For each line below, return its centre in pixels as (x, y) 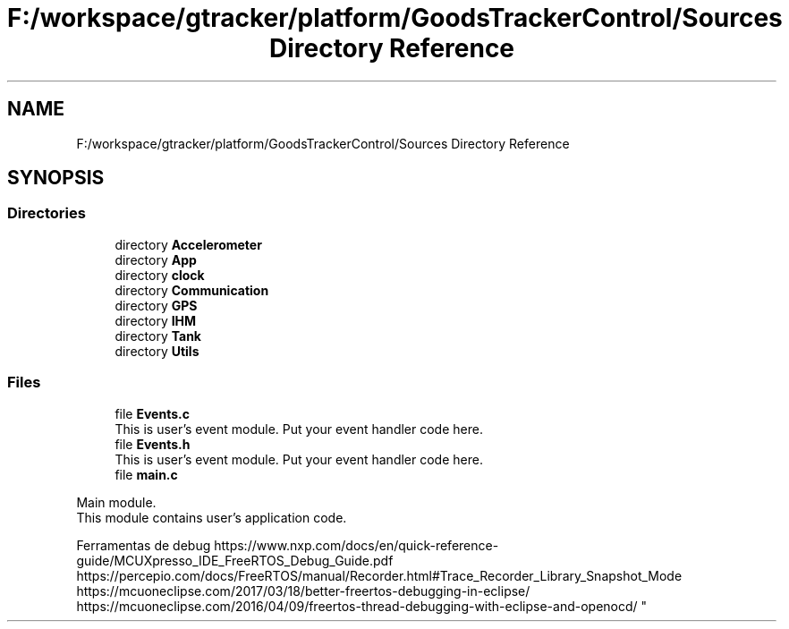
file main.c (146, 474)
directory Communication (192, 290)
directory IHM (156, 320)
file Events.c (152, 413)
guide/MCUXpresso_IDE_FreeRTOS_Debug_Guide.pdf (235, 560)
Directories (47, 213)
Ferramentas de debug (144, 545)
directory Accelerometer (188, 244)
